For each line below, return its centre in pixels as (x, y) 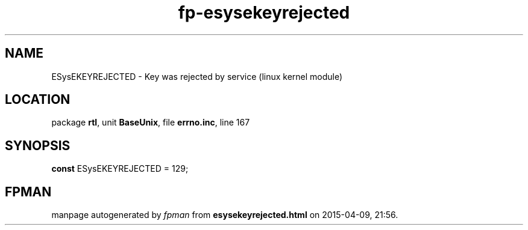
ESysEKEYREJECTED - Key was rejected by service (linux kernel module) (197, 76)
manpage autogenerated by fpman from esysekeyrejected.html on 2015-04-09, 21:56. (225, 215)
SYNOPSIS (38, 145)
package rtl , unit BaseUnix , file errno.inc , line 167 (151, 123)
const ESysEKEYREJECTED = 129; (120, 169)
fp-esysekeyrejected (264, 13)
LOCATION (38, 100)
